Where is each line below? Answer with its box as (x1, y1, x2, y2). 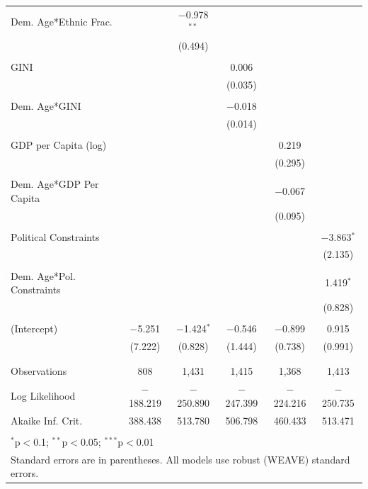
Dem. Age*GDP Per (11, 176, 99, 191)
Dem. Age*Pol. (11, 268, 76, 283)
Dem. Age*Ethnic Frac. (11, 13, 113, 28)
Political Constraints (11, 229, 100, 244)
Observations (11, 364, 67, 378)
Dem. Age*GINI (11, 99, 81, 113)
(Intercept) (11, 321, 58, 336)
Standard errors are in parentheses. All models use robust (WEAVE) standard (11, 451, 350, 466)
